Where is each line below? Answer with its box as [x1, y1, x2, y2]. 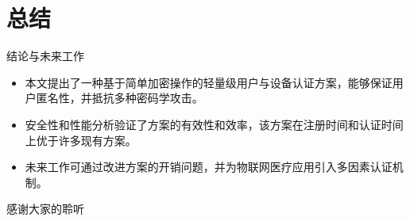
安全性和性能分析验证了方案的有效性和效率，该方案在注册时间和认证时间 [25, 116, 404, 132]
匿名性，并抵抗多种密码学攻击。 [36, 90, 203, 106]
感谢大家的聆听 [6, 200, 84, 217]
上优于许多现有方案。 [25, 131, 137, 148]
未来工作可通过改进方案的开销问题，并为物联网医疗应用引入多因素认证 [25, 158, 393, 175]
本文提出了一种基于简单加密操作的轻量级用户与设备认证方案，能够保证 [25, 74, 393, 90]
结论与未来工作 [6, 48, 84, 64]
